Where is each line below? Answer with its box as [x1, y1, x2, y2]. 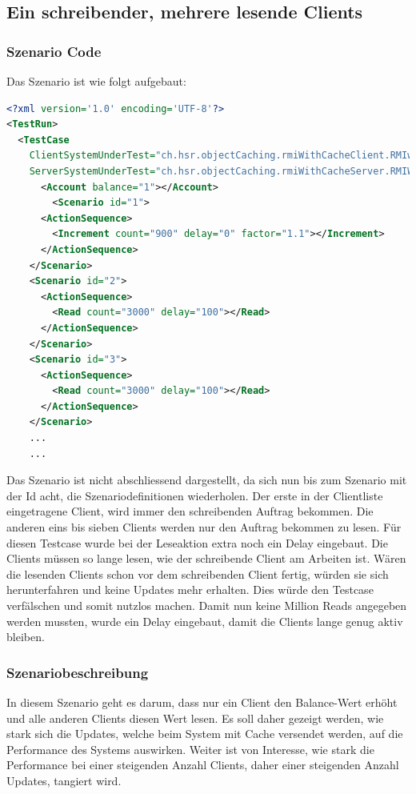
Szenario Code [6, 41, 102, 61]
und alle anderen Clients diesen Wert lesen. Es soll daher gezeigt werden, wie [6, 709, 384, 726]
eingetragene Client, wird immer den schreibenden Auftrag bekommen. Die [6, 503, 374, 519]
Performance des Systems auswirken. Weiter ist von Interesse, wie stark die [6, 740, 374, 757]
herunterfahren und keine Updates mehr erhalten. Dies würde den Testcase [6, 581, 374, 598]
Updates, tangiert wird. [6, 772, 122, 788]
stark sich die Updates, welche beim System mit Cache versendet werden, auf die [6, 725, 403, 742]
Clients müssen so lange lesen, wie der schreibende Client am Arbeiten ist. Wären [6, 550, 406, 567]
